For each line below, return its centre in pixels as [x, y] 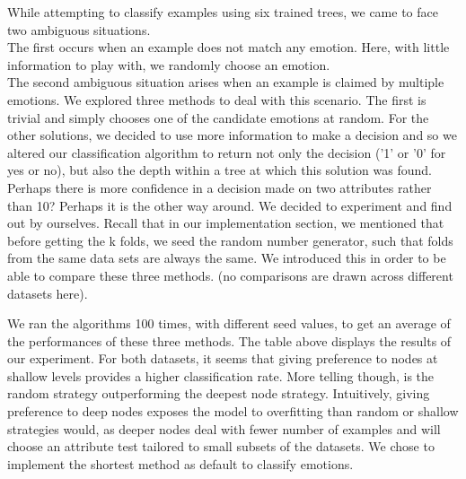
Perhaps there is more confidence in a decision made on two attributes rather [220, 187]
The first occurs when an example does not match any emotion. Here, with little [229, 47]
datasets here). [48, 293]
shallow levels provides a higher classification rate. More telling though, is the [221, 375]
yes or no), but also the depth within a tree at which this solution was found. [220, 170]
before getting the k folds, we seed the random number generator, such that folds [230, 240]
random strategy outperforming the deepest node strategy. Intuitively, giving [219, 393]
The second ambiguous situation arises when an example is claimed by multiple [226, 82]
